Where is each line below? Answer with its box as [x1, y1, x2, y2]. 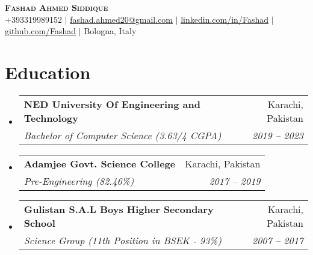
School [23, 215, 55, 230]
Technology [23, 110, 79, 125]
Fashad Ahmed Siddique [5, 1, 108, 13]
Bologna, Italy [84, 25, 137, 37]
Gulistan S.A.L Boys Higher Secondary [23, 202, 214, 216]
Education [5, 59, 91, 84]
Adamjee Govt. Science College [23, 156, 176, 170]
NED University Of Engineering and [23, 97, 200, 111]
